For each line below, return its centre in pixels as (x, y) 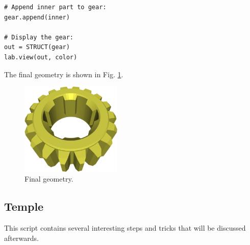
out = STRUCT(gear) (37, 47)
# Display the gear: (39, 37)
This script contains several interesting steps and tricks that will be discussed (125, 227)
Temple (24, 206)
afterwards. (21, 238)
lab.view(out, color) (41, 57)
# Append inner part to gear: (55, 7)
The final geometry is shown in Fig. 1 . (64, 74)
